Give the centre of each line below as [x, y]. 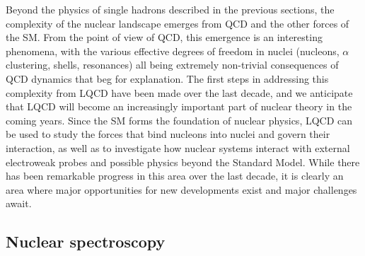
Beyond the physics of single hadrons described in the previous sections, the [170, 9]
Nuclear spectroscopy [86, 242]
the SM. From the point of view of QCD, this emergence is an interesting [164, 37]
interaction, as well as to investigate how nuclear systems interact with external [178, 147]
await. [19, 203]
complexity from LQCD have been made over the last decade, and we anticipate [179, 92]
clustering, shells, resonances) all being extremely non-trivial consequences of [172, 65]
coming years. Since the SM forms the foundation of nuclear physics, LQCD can [179, 120]
